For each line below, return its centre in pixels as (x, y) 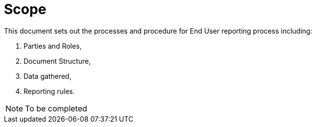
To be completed (56, 108)
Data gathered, (48, 76)
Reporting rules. (49, 91)
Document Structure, (57, 61)
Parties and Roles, (53, 46)
